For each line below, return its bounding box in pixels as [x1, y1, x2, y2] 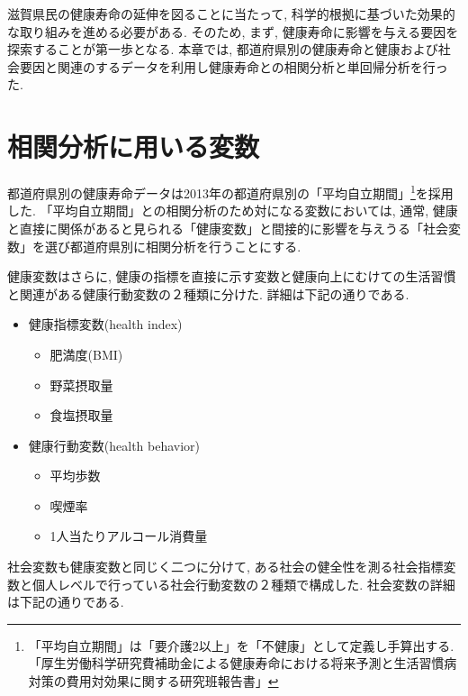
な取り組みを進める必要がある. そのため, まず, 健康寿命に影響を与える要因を [7, 22, 459, 41]
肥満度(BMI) [49, 344, 123, 363]
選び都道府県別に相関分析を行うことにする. [44, 236, 301, 255]
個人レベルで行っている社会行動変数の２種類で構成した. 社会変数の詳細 [31, 574, 455, 593]
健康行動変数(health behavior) [28, 435, 201, 454]
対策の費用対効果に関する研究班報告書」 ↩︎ [28, 672, 279, 691]
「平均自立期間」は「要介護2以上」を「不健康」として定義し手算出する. [28, 636, 454, 655]
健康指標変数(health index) [28, 315, 183, 334]
